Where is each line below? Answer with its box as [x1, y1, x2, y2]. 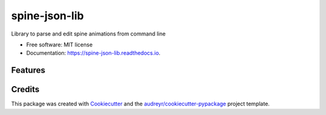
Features [11, 65, 45, 75]
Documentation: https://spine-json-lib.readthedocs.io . [26, 49, 161, 57]
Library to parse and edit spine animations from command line [11, 30, 166, 37]
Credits [11, 84, 40, 95]
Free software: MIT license [26, 41, 93, 48]
